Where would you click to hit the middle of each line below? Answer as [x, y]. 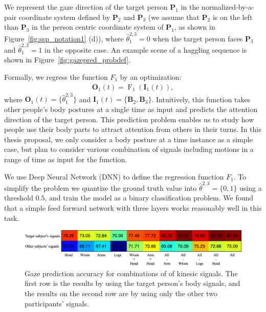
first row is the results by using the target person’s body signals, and [132, 283]
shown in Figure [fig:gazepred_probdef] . [68, 60]
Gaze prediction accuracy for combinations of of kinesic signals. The [131, 273]
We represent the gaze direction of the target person [86, 7]
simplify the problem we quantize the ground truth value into [101, 187]
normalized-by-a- [228, 7]
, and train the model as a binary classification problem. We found [149, 198]
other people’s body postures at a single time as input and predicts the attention [131, 109]
